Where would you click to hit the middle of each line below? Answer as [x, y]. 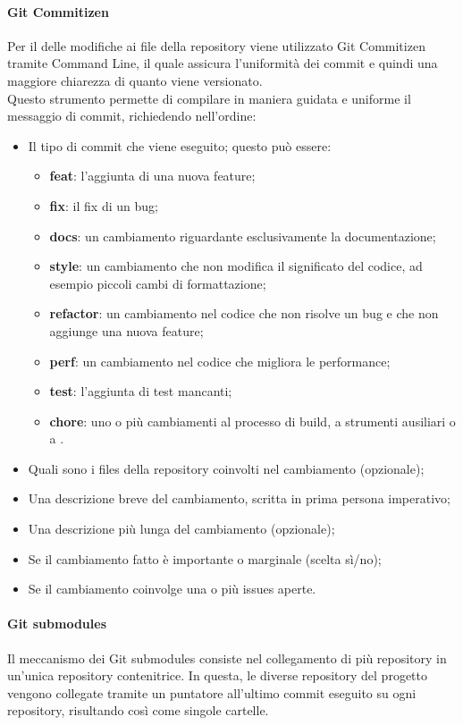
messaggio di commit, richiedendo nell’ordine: [132, 116]
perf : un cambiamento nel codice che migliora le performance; [220, 361]
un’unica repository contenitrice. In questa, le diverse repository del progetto [217, 675]
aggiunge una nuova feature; [126, 330]
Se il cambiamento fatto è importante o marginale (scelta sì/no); [205, 558]
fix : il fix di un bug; [104, 205]
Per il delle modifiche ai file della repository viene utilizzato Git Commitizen [216, 45]
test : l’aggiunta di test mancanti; [141, 391]
